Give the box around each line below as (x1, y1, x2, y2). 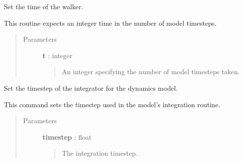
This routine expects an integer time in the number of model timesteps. (4, 17, 217, 28)
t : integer (42, 50, 72, 60)
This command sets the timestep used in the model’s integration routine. (4, 99, 221, 109)
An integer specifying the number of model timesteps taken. (62, 66, 240, 77)
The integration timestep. (62, 148, 138, 158)
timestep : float (42, 131, 92, 142)
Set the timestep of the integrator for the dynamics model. (4, 82, 178, 93)
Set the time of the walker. (4, 1, 83, 11)
